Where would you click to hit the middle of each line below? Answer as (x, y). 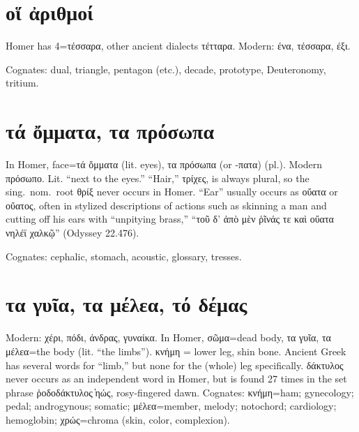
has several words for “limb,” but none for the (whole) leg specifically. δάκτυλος (175, 365)
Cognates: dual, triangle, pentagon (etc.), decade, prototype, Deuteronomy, (166, 69)
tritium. (22, 83)
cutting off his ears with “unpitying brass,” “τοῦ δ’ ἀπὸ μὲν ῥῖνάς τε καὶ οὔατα (170, 219)
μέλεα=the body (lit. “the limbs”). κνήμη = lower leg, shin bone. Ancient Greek (176, 351)
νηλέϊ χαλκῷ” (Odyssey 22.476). (72, 232)
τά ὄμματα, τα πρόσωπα (110, 131)
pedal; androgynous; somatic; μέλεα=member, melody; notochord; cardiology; (171, 406)
